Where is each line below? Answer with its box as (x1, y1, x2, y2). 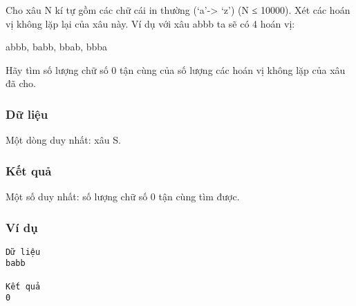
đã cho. (6, 76, 36, 90)
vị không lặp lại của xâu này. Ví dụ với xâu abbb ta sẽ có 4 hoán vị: (6, 16, 295, 30)
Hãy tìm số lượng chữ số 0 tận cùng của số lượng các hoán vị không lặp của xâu (6, 62, 346, 77)
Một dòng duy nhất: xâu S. (6, 133, 121, 147)
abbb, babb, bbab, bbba (6, 39, 108, 54)
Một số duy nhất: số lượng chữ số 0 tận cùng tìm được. (6, 189, 240, 203)
